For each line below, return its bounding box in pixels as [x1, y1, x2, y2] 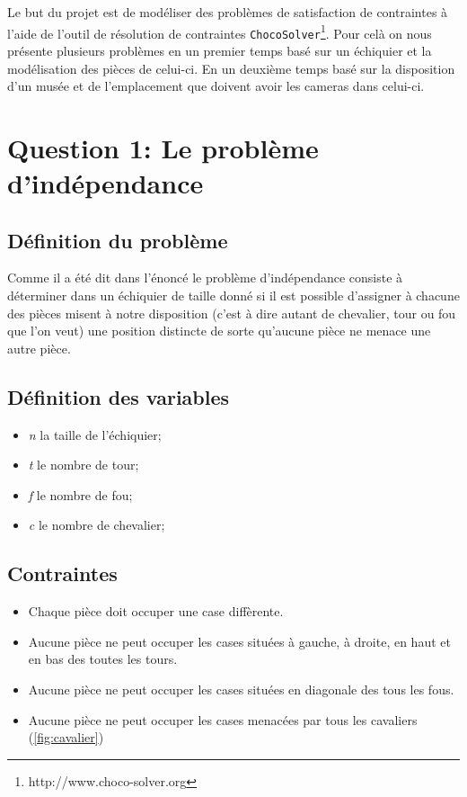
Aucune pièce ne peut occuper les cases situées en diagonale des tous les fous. [28, 679, 454, 698]
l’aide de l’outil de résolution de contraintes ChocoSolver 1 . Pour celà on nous [7, 21, 432, 42]
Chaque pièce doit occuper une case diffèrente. [28, 602, 284, 621]
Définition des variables [7, 382, 230, 410]
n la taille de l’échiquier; [28, 425, 162, 443]
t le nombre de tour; [28, 455, 139, 474]
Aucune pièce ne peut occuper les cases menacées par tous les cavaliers [28, 710, 418, 729]
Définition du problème [7, 226, 228, 254]
